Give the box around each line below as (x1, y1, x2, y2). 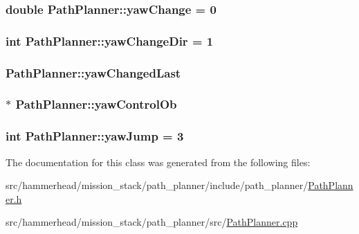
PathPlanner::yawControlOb (15, 96, 177, 113)
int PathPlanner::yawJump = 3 (6, 127, 184, 145)
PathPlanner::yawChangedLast (6, 64, 181, 81)
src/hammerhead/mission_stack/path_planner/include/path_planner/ (6, 178, 309, 192)
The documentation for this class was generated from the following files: (6, 154, 311, 169)
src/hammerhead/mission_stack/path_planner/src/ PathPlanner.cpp (6, 215, 298, 229)
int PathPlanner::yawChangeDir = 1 (6, 32, 214, 49)
